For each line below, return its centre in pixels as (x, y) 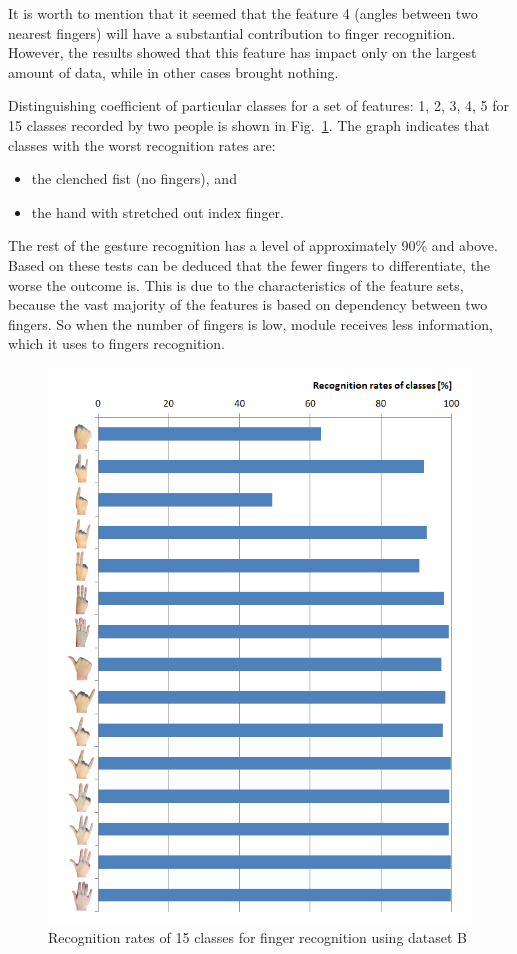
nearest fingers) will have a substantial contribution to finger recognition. (232, 32)
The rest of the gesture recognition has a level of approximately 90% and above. (253, 245)
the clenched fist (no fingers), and (134, 178)
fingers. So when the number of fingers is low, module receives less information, (250, 323)
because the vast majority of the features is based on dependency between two (248, 304)
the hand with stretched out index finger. (157, 211)
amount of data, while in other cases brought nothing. (173, 71)
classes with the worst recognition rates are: (142, 144)
